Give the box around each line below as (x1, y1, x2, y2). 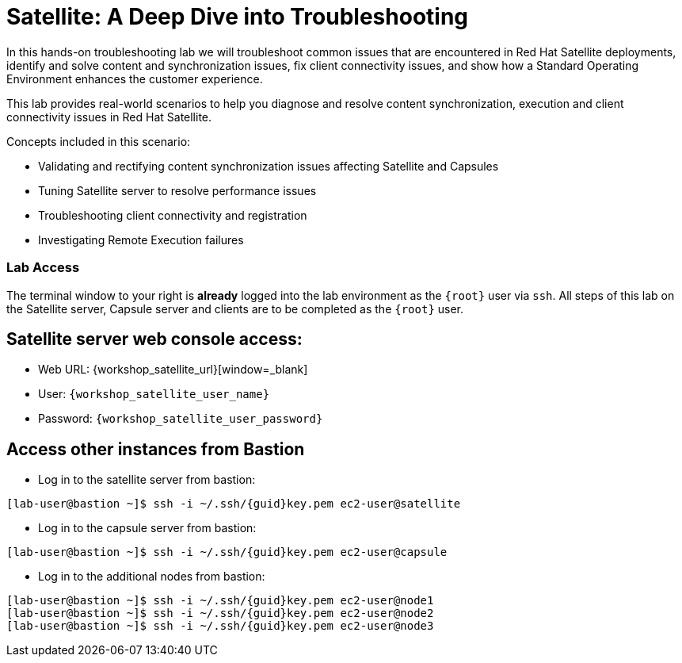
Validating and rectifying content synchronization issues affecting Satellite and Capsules (38, 159, 499, 173)
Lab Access (6, 259, 80, 276)
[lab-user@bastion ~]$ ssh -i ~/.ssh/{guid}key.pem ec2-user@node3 (6, 619, 434, 633)
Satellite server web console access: (6, 328, 303, 349)
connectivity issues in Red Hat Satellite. (6, 109, 212, 124)
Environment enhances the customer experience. (6, 71, 263, 86)
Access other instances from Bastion (6, 439, 305, 459)
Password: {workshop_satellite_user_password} (38, 412, 323, 426)
